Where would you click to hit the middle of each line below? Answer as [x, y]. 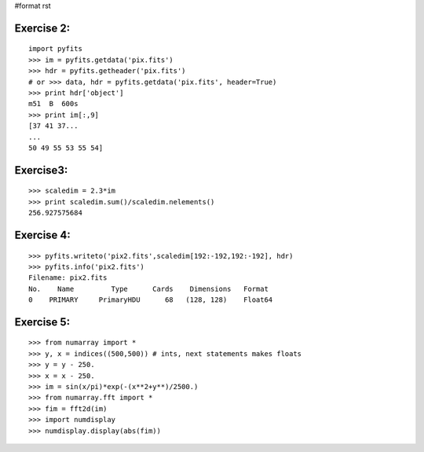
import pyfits [55, 49]
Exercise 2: [42, 28]
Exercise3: [41, 170]
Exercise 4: [42, 235]
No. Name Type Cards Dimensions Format [148, 288]
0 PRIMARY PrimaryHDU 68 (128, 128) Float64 [151, 300]
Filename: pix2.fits [68, 278]
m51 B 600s [53, 104]
